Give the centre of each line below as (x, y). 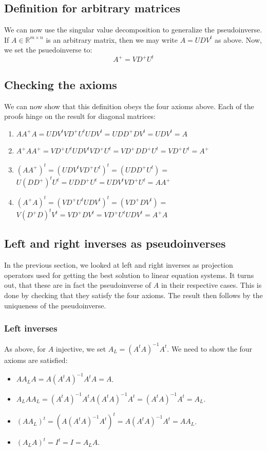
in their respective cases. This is (211, 285)
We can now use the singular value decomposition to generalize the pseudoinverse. (133, 30)
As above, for (25, 348)
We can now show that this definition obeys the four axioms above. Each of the (129, 106)
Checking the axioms (61, 84)
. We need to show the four (210, 348)
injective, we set (81, 348)
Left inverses (31, 328)
